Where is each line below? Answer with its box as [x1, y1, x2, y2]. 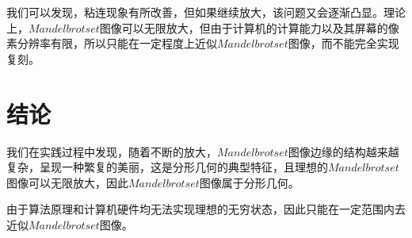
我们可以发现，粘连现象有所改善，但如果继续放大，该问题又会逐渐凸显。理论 [6, 4, 406, 20]
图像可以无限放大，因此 [6, 174, 128, 190]
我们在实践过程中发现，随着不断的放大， [6, 143, 217, 159]
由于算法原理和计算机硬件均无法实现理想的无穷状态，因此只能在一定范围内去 [6, 201, 406, 217]
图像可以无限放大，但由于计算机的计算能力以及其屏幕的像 [99, 19, 399, 36]
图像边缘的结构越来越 [288, 143, 399, 159]
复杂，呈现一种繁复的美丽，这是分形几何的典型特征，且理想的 [6, 159, 328, 175]
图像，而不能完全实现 [288, 35, 399, 52]
